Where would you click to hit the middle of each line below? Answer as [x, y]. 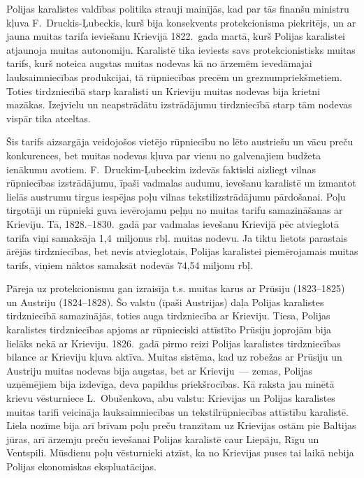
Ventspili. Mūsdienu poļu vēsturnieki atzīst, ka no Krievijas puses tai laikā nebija [180, 452]
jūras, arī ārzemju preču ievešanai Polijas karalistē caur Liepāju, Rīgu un [163, 439]
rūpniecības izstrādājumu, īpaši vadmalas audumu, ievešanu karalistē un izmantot [181, 183]
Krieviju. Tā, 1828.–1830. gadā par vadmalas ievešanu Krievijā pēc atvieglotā [173, 223]
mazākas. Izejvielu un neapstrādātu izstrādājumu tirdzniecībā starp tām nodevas [179, 104]
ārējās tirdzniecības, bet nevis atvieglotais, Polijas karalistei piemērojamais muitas [182, 251]
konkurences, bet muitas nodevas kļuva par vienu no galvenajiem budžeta [164, 155]
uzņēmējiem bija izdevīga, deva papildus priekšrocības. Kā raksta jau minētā [170, 384]
